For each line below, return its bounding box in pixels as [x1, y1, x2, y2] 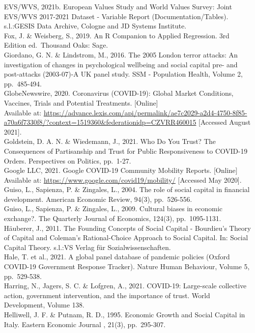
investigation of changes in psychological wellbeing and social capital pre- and [4, 59, 238, 69]
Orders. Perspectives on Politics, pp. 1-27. [4, 155, 131, 166]
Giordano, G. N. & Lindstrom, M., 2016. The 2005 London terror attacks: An [4, 49, 238, 59]
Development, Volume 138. [4, 300, 85, 310]
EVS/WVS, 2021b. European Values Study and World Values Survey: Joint [4, 1, 232, 11]
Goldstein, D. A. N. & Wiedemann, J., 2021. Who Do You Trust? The [4, 136, 216, 146]
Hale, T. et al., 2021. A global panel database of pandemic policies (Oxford [4, 251, 230, 262]
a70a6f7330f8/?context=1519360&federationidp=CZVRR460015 [4, 117, 197, 127]
